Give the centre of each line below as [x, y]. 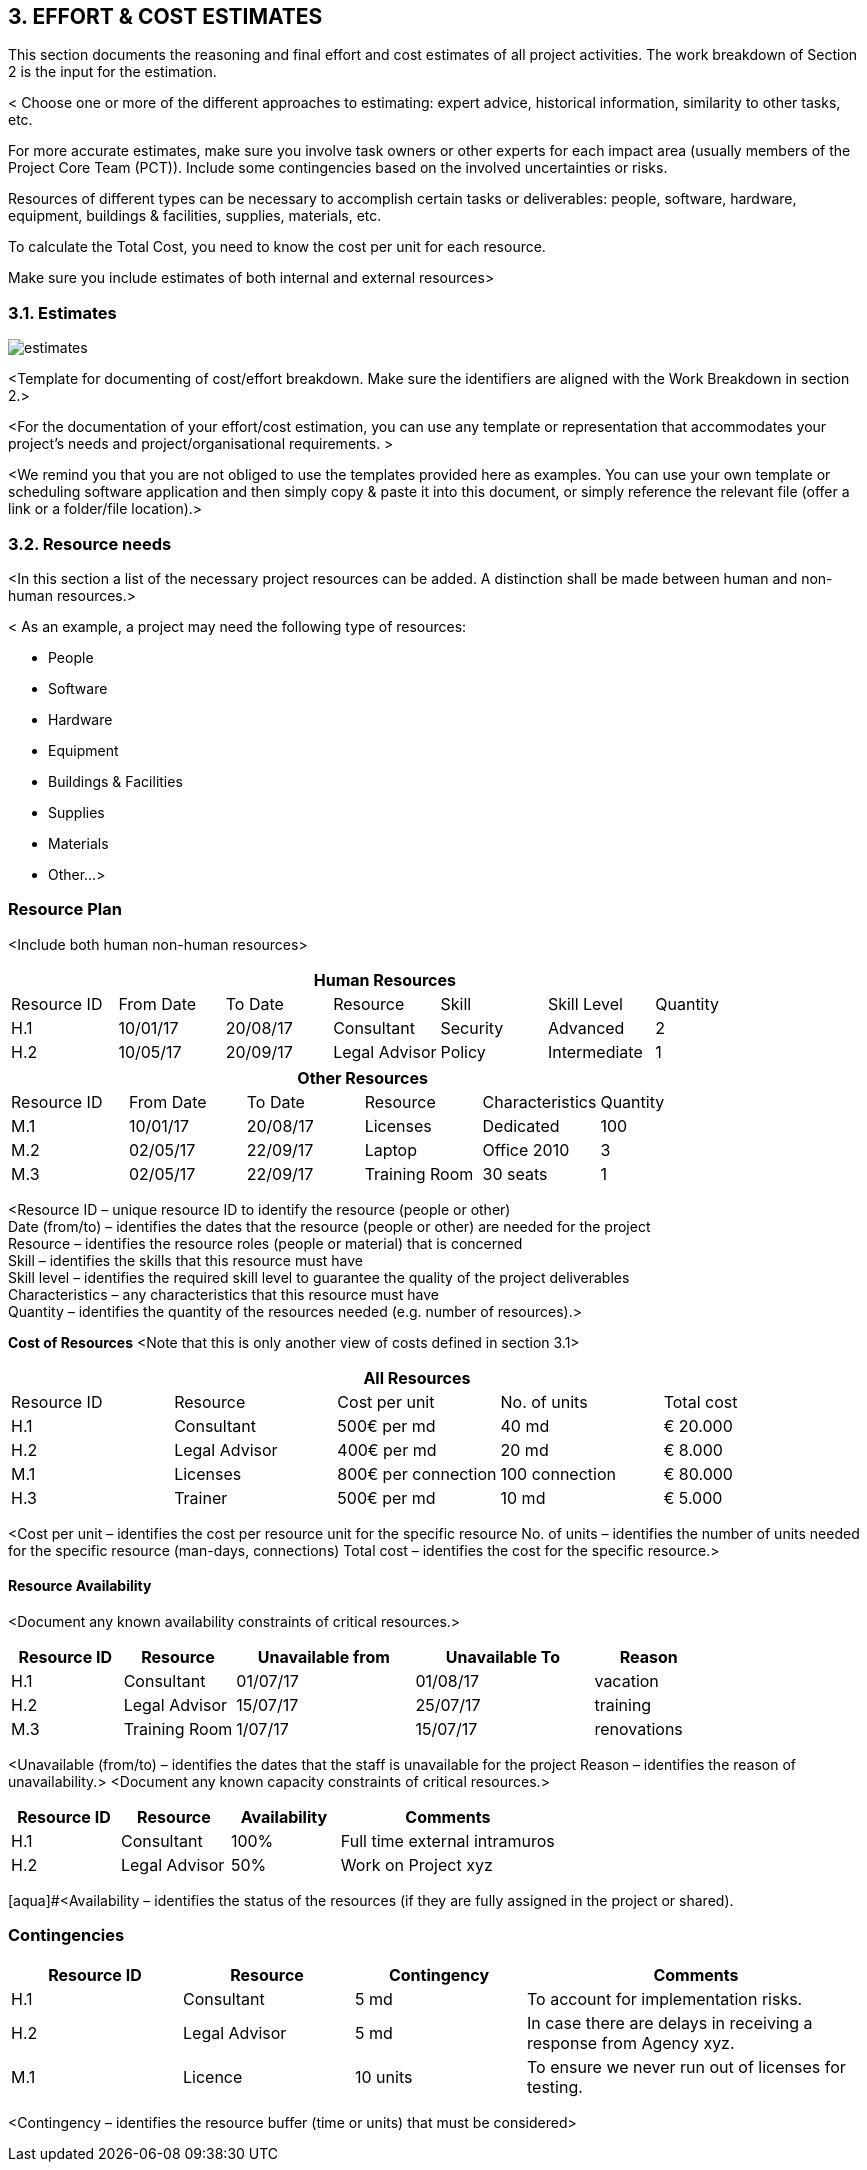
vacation [626, 1680]
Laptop [390, 1149]
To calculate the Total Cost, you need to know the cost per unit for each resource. [277, 247]
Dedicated [521, 1125]
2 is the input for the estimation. [112, 72]
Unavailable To [503, 1656]
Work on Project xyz [416, 1864]
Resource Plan [65, 909]
